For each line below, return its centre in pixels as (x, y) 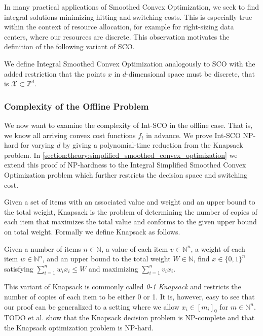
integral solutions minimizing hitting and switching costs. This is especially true (128, 16)
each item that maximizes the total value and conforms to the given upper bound (130, 222)
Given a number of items (43, 248)
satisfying (19, 268)
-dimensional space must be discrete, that (191, 73)
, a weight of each (218, 248)
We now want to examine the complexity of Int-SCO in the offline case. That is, (128, 125)
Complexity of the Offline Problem (77, 106)
